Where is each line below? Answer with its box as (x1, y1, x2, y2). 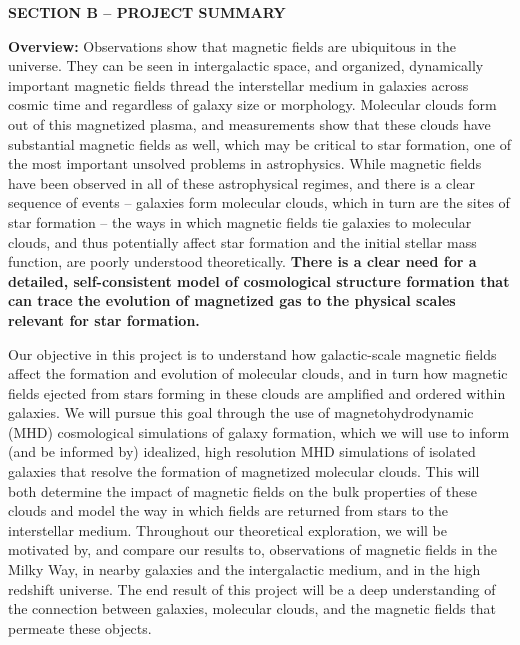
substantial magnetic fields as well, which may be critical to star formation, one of (8, 133, 511, 154)
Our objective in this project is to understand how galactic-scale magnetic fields (8, 343, 497, 364)
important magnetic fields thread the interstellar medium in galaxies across (8, 74, 469, 95)
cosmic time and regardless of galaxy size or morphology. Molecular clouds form (8, 94, 497, 115)
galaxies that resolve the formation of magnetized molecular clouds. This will (8, 461, 480, 482)
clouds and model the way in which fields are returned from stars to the (8, 500, 448, 521)
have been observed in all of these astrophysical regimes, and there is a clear (8, 172, 475, 193)
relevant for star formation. (8, 309, 200, 330)
